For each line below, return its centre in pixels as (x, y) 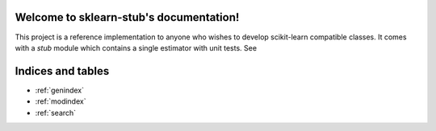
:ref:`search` (56, 113)
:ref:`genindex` (60, 90)
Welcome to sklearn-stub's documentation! (127, 17)
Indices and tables (62, 71)
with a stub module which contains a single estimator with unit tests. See (136, 47)
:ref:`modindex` (61, 101)
